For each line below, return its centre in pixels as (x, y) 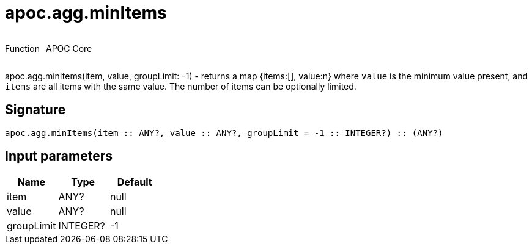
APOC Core (69, 48)
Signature (35, 110)
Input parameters (59, 156)
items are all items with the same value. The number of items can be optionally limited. (181, 86)
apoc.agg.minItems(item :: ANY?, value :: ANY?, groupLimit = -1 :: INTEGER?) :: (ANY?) (224, 133)
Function (22, 48)
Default (135, 182)
